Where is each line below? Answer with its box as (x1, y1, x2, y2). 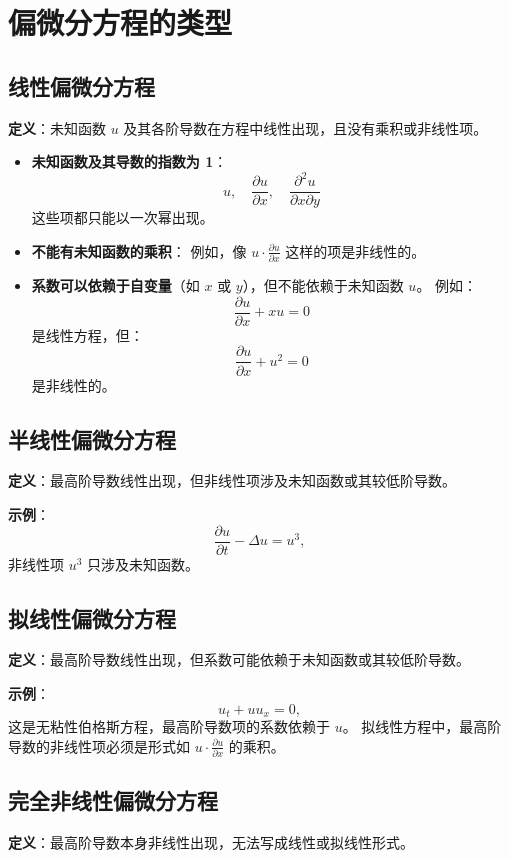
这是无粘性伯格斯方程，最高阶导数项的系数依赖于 (8, 716, 330, 737)
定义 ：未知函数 (8, 117, 106, 138)
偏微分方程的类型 (8, 2, 233, 43)
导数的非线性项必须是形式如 (8, 735, 190, 756)
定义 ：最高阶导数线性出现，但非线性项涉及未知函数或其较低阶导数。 (8, 470, 456, 491)
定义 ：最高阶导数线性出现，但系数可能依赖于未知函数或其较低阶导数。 (8, 649, 470, 670)
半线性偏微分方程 (8, 423, 176, 454)
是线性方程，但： (31, 324, 144, 345)
